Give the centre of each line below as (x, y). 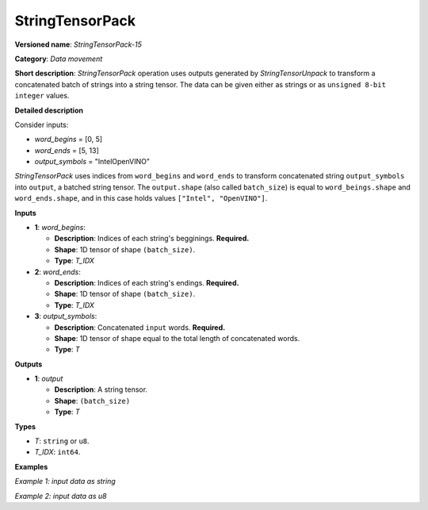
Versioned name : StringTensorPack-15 (78, 44)
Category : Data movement (59, 59)
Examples (31, 466)
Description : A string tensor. (101, 389)
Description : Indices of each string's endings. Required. (147, 282)
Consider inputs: (42, 125)
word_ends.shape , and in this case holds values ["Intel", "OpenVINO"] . (141, 198)
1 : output (49, 379)
